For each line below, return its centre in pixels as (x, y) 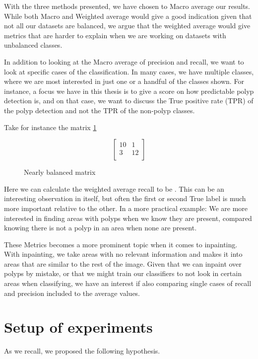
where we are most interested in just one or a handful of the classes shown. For (124, 81)
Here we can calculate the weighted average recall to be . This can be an (114, 188)
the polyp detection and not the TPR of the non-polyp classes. (99, 110)
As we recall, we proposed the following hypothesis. (82, 351)
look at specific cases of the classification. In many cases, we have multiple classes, (129, 71)
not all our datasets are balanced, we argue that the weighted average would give (127, 26)
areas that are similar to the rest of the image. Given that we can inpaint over (123, 263)
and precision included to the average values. (72, 293)
